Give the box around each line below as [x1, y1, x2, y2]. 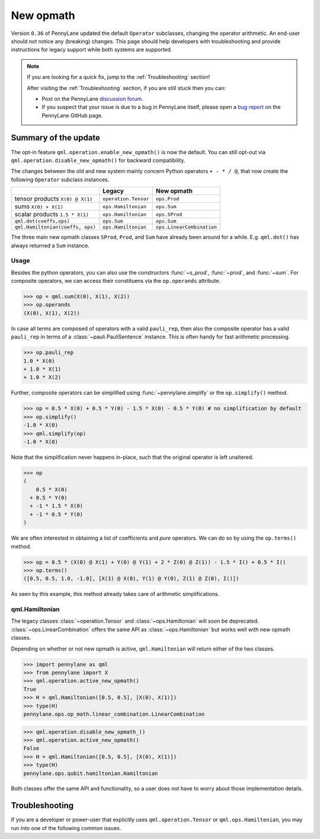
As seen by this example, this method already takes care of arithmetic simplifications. [11, 591, 219, 598]
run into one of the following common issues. [11, 824, 121, 831]
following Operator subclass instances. [11, 176, 110, 183]
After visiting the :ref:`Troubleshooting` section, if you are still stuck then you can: [27, 84, 226, 91]
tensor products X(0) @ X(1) [14, 194, 93, 203]
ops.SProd [156, 211, 183, 218]
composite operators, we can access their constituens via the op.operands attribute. [11, 277, 221, 285]
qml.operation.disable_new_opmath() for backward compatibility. [11, 157, 186, 164]
